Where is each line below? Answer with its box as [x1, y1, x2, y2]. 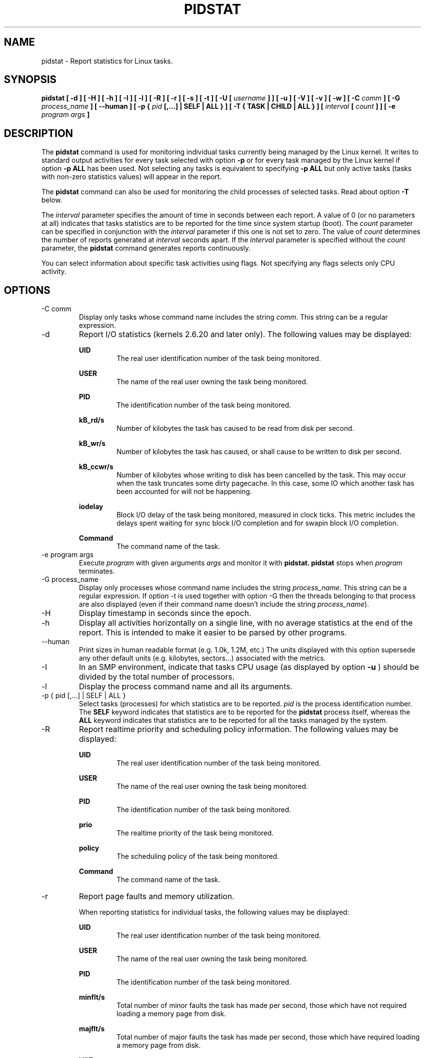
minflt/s [79, 993, 105, 1002]
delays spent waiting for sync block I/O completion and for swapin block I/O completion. [116, 519, 398, 528]
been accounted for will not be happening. [116, 487, 252, 496]
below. [41, 196, 63, 205]
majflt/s [79, 1024, 105, 1033]
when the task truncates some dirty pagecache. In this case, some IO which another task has [116, 479, 414, 488]
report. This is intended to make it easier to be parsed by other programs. [79, 628, 347, 638]
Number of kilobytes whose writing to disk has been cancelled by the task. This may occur [116, 471, 407, 479]
